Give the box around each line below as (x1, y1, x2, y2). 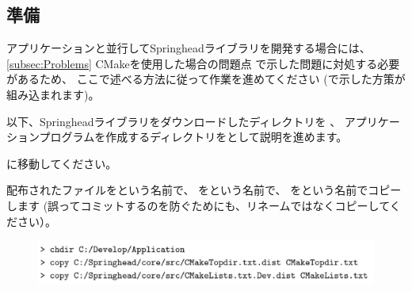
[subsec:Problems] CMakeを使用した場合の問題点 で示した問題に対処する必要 (6, 55, 400, 71)
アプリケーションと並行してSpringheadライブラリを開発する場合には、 (6, 40, 371, 56)
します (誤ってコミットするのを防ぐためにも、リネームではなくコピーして (6, 197, 390, 213)
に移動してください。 (6, 155, 117, 171)
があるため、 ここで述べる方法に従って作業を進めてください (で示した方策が (6, 71, 406, 87)
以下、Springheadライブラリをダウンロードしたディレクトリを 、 (6, 113, 341, 129)
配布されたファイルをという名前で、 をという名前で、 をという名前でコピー (6, 182, 402, 198)
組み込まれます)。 (6, 86, 100, 102)
